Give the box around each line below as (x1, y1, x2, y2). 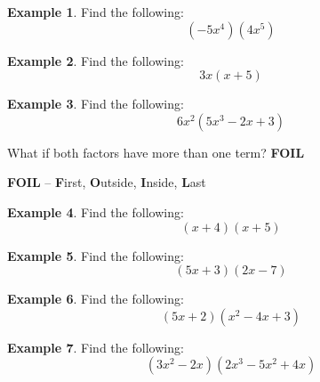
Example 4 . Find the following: (7, 202, 184, 221)
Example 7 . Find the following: (7, 337, 184, 356)
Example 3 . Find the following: (7, 94, 184, 113)
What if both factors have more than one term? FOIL (7, 142, 305, 161)
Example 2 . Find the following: (7, 51, 184, 69)
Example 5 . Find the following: (7, 246, 184, 264)
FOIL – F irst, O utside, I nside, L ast (7, 173, 206, 191)
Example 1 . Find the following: (7, 3, 184, 20)
